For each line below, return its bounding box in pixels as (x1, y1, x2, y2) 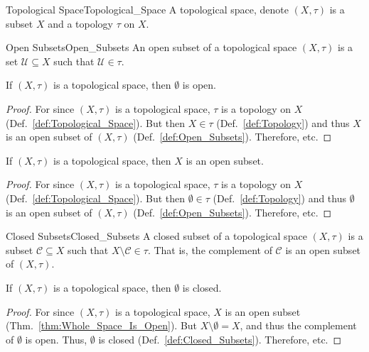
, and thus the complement (240, 318, 357, 333)
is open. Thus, (25, 331, 87, 346)
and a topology (48, 16, 113, 31)
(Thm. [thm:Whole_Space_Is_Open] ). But (6, 318, 198, 333)
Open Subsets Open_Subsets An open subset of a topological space (6, 40, 297, 55)
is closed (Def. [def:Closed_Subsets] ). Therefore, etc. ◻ (98, 331, 342, 346)
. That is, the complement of (147, 242, 272, 257)
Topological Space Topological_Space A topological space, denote (6, 2, 289, 16)
